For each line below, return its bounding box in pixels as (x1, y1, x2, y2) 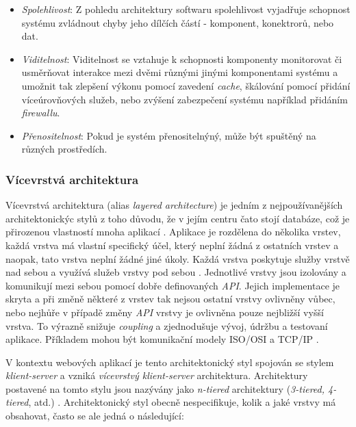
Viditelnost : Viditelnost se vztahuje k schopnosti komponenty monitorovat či (21, 51, 342, 66)
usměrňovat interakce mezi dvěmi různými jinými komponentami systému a (21, 65, 338, 79)
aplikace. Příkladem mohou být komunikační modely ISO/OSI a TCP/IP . (5, 332, 319, 346)
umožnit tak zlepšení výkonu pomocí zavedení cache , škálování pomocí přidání (21, 78, 351, 92)
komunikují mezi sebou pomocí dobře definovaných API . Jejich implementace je (5, 278, 340, 292)
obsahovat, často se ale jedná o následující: (5, 409, 184, 423)
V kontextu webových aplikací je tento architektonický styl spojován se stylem (5, 354, 334, 369)
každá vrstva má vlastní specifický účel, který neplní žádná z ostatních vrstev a (5, 237, 339, 252)
